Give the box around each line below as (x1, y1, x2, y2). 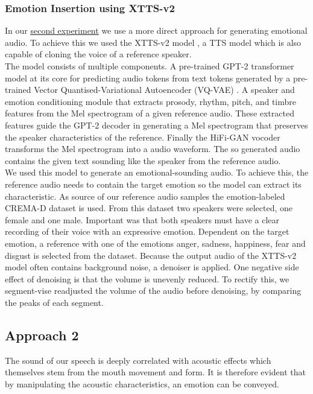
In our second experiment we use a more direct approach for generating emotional (5, 24, 308, 37)
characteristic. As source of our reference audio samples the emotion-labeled (5, 189, 285, 202)
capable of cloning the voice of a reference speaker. (5, 48, 192, 60)
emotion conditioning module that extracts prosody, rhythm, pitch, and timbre (5, 95, 296, 107)
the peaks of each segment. (5, 296, 104, 308)
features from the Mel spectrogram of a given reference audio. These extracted (5, 107, 294, 119)
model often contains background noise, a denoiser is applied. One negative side (5, 261, 299, 273)
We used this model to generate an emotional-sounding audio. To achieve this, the (5, 166, 309, 179)
